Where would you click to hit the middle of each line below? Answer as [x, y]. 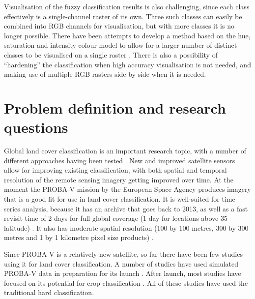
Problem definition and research [115, 107]
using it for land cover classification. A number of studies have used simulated [121, 263]
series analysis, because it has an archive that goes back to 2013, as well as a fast [126, 208]
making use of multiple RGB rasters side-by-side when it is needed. [105, 74]
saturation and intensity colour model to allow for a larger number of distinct [121, 45]
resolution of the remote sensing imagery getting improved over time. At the [119, 179]
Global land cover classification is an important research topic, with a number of [125, 151]
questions [36, 127]
